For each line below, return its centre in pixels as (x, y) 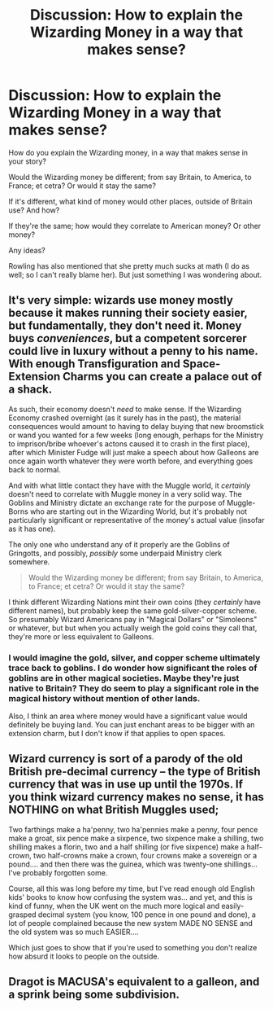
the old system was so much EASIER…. (74, 932)
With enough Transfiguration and (95, 364)
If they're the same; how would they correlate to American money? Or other (135, 226)
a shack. (30, 390)
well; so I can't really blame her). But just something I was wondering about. (135, 274)
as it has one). (32, 529)
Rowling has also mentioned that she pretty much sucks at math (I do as (129, 265)
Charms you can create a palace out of (162, 377)
